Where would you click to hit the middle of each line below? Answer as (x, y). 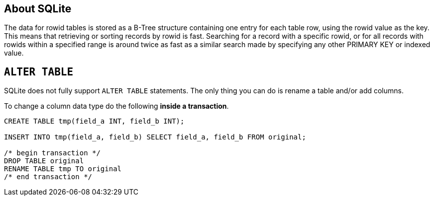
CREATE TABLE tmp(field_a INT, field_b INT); (94, 121)
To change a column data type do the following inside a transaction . (116, 106)
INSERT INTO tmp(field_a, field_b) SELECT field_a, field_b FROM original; (155, 137)
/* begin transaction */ (52, 153)
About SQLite (38, 9)
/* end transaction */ (48, 177)
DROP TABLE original (44, 161)
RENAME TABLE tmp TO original (63, 169)
